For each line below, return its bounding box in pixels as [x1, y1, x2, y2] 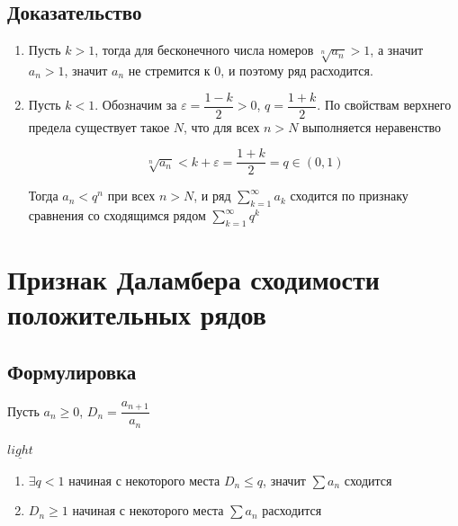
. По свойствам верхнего [317, 95, 452, 114]
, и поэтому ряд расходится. [220, 60, 373, 79]
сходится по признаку [290, 186, 409, 205]
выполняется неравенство [302, 117, 442, 136]
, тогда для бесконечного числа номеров [94, 40, 314, 59]
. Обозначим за [94, 95, 177, 114]
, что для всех [184, 117, 260, 136]
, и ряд [193, 186, 231, 205]
